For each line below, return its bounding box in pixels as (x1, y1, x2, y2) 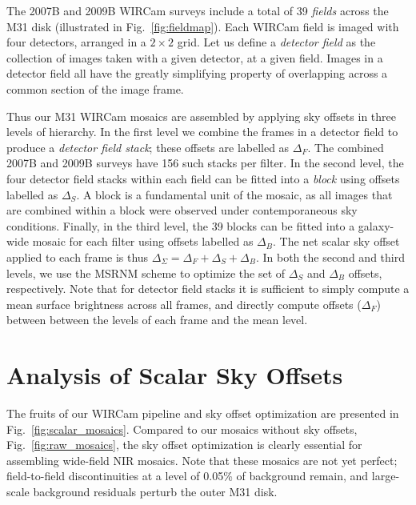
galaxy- (358, 217, 394, 234)
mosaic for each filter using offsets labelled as (32, 233, 254, 250)
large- (371, 467, 400, 484)
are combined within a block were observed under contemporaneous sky (6, 202, 358, 218)
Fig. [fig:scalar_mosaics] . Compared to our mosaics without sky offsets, (6, 420, 358, 437)
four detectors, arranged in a (6, 34, 146, 50)
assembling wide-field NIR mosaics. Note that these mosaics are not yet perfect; (6, 451, 398, 468)
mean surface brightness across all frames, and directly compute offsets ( (6, 295, 362, 312)
